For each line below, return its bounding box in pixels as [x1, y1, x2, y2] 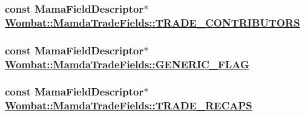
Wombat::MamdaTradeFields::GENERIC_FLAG [5, 56, 249, 71]
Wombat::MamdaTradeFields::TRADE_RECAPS [5, 98, 252, 113]
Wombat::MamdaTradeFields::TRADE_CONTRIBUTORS [5, 14, 300, 30]
